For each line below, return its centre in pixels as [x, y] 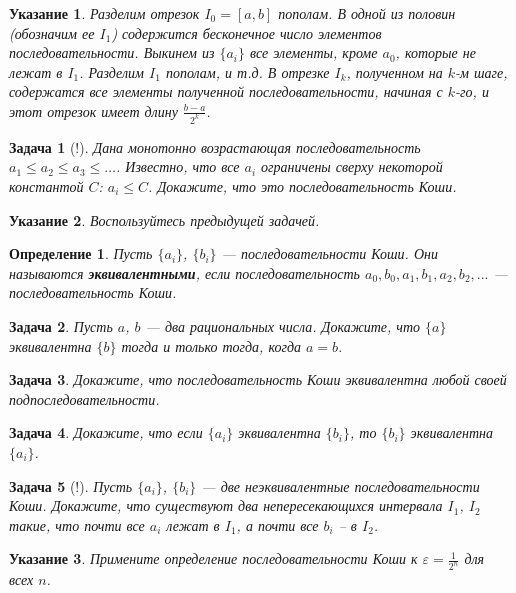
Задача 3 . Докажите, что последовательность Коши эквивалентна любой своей [258, 379]
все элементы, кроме [314, 52]
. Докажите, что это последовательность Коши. [302, 186]
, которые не [435, 52]
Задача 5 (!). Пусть [71, 485]
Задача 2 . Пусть [61, 326]
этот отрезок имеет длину [93, 110]
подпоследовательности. [84, 398]
